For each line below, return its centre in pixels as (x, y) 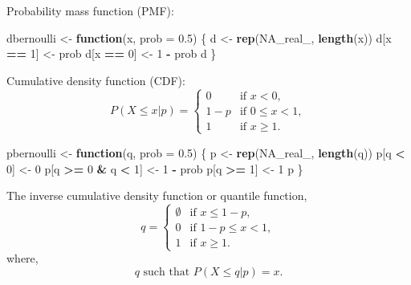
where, (22, 258)
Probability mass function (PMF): (90, 10)
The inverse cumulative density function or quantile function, (157, 195)
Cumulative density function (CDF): (96, 80)
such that (167, 272)
